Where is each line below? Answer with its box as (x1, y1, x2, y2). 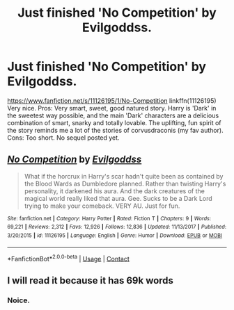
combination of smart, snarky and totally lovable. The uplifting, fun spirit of (7, 118, 221, 127)
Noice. (7, 295, 30, 305)
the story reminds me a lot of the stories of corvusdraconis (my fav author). (7, 126, 224, 134)
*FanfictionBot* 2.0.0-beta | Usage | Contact (7, 253, 130, 263)
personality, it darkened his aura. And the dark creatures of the (24, 186, 205, 195)
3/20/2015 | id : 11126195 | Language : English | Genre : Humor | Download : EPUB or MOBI (7, 232, 223, 239)
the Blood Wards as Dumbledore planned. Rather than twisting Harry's (24, 179, 226, 188)
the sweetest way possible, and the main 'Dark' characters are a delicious (7, 111, 219, 120)
